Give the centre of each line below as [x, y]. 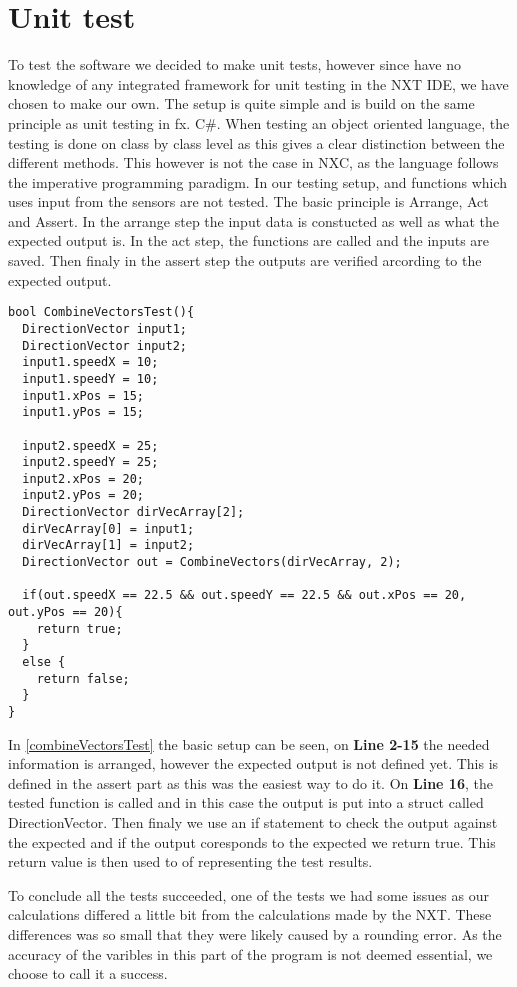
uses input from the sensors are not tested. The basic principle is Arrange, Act [248, 201]
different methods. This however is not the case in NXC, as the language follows [253, 162]
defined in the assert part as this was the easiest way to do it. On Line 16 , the [250, 782]
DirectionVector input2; [104, 345]
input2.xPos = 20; [83, 478]
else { [44, 662]
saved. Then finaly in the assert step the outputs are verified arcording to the [245, 260]
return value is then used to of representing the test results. [190, 861]
